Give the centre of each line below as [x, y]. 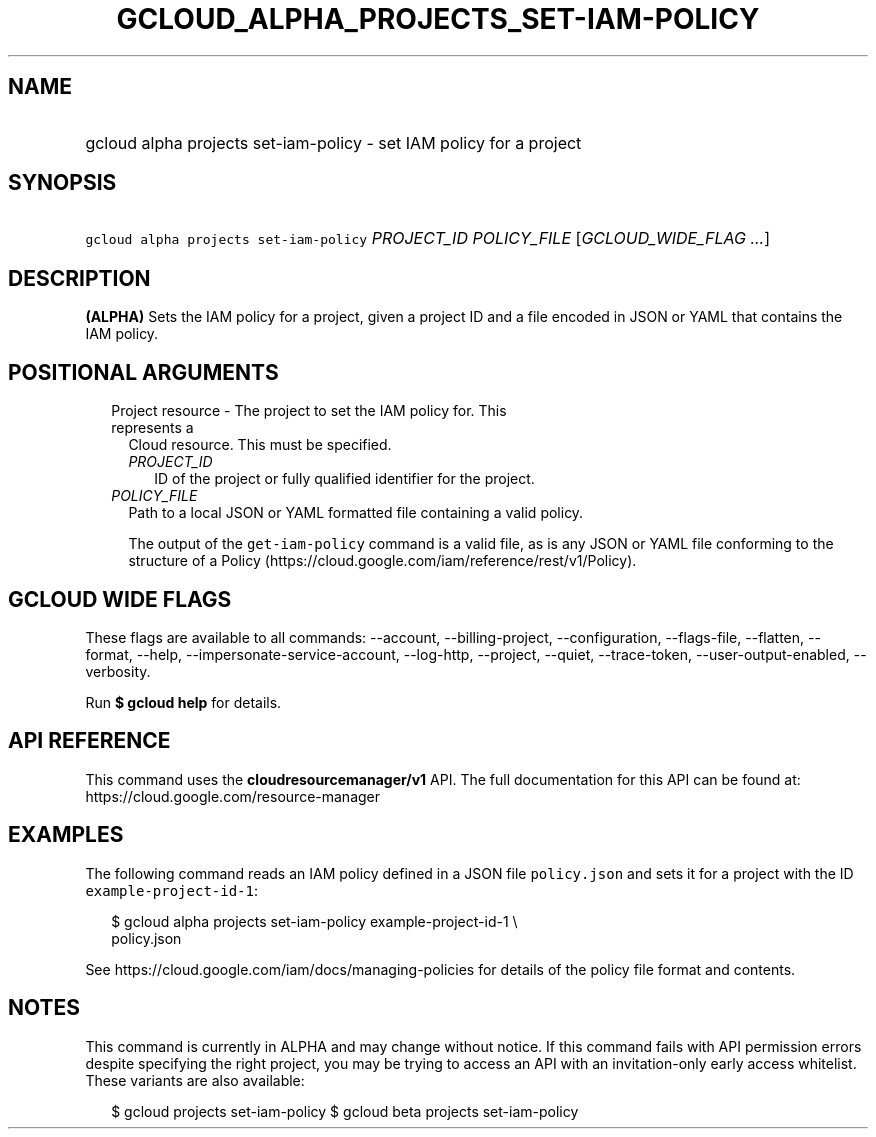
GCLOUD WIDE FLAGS [120, 599]
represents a [152, 428]
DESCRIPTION [79, 278]
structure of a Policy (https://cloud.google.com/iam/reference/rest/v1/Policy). [382, 561]
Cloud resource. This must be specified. [260, 445]
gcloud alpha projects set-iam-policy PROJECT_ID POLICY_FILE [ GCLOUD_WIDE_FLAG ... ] [428, 238]
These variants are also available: [195, 1080]
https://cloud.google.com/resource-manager [233, 796]
